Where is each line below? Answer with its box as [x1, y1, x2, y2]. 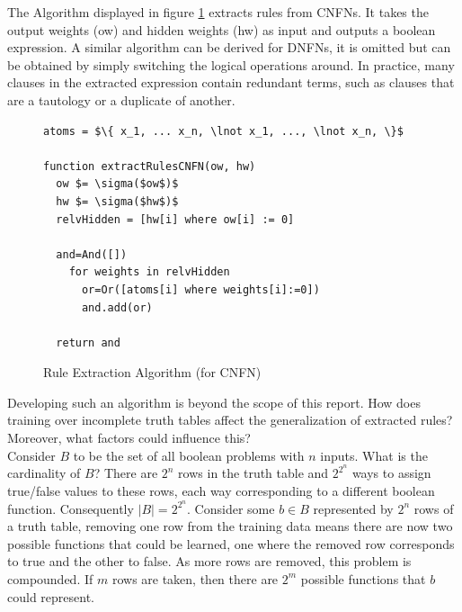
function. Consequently [7, 499, 134, 517]
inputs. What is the [320, 445, 428, 464]
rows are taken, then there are [111, 569, 279, 588]
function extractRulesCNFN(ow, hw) [43, 159, 256, 173]
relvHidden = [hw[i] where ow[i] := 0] [56, 212, 295, 226]
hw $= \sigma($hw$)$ [56, 194, 179, 208]
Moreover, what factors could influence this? [7, 428, 251, 447]
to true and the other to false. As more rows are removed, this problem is [7, 552, 412, 571]
